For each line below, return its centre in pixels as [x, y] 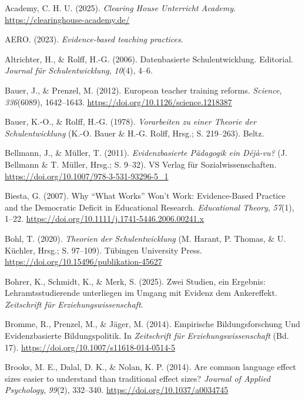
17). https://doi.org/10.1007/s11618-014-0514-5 [90, 347]
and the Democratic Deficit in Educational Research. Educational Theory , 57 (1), [150, 207]
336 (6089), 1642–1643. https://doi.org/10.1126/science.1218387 [118, 101]
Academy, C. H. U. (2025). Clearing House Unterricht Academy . [120, 8]
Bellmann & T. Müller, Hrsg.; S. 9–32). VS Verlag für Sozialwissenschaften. [141, 164]
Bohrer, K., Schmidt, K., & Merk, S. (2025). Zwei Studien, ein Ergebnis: [135, 281]
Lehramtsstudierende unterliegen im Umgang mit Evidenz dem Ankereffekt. [141, 293]
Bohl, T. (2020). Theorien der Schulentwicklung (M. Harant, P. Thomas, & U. [145, 238]
